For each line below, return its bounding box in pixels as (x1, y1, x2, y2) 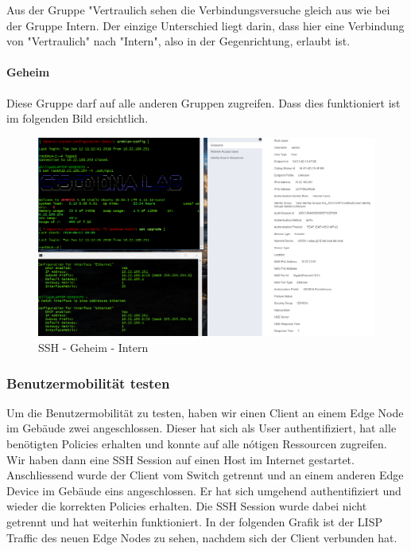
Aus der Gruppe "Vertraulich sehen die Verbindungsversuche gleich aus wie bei (6, 2, 390, 18)
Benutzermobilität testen (6, 373, 170, 393)
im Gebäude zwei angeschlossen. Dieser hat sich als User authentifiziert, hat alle (6, 420, 397, 436)
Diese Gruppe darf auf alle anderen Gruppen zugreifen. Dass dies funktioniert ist (6, 94, 401, 111)
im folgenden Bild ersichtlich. (6, 110, 149, 127)
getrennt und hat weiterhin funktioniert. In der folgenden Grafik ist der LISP (6, 514, 382, 530)
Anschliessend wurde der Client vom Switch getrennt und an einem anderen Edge (6, 467, 404, 483)
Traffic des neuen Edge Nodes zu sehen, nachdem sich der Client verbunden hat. (6, 529, 397, 545)
